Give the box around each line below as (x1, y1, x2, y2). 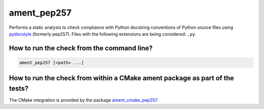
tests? (9, 84, 29, 92)
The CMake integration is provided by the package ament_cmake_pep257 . (9, 97, 158, 103)
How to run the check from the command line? (9, 44, 153, 52)
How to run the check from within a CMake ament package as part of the (9, 74, 234, 83)
